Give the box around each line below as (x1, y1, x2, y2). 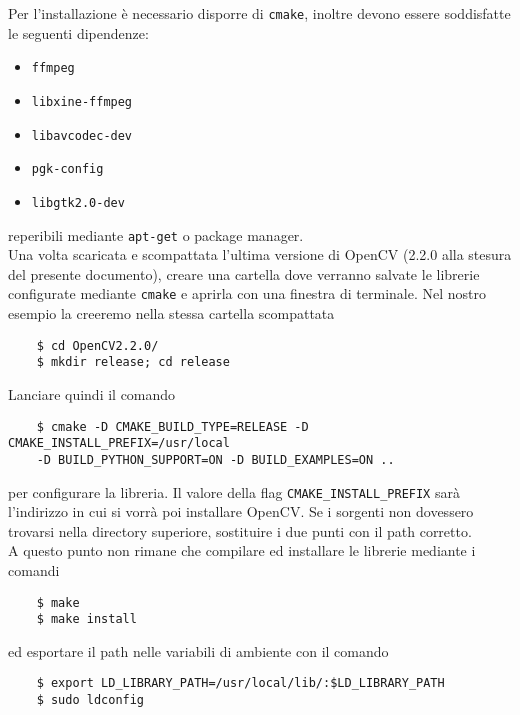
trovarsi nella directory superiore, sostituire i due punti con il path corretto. (8, 520, 472, 541)
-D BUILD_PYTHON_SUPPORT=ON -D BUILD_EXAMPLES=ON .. (36, 452, 395, 467)
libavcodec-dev (31, 128, 133, 143)
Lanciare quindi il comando (8, 383, 176, 404)
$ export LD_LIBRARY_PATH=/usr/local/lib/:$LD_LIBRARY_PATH (36, 676, 445, 691)
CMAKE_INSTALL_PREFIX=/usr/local (8, 436, 230, 451)
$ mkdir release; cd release (36, 355, 230, 370)
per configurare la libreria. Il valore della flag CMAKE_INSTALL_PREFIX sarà (8, 481, 460, 502)
